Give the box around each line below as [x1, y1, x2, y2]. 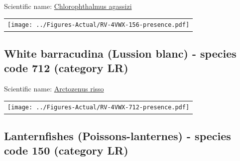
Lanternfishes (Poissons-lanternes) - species [4, 128, 231, 143]
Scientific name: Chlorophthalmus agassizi [4, 1, 132, 11]
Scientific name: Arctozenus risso [4, 83, 104, 94]
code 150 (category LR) [4, 143, 128, 158]
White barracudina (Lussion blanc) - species [4, 45, 237, 61]
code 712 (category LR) [4, 60, 128, 76]
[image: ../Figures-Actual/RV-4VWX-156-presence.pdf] [7, 21, 190, 29]
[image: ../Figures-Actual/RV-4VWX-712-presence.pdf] [7, 104, 190, 111]
